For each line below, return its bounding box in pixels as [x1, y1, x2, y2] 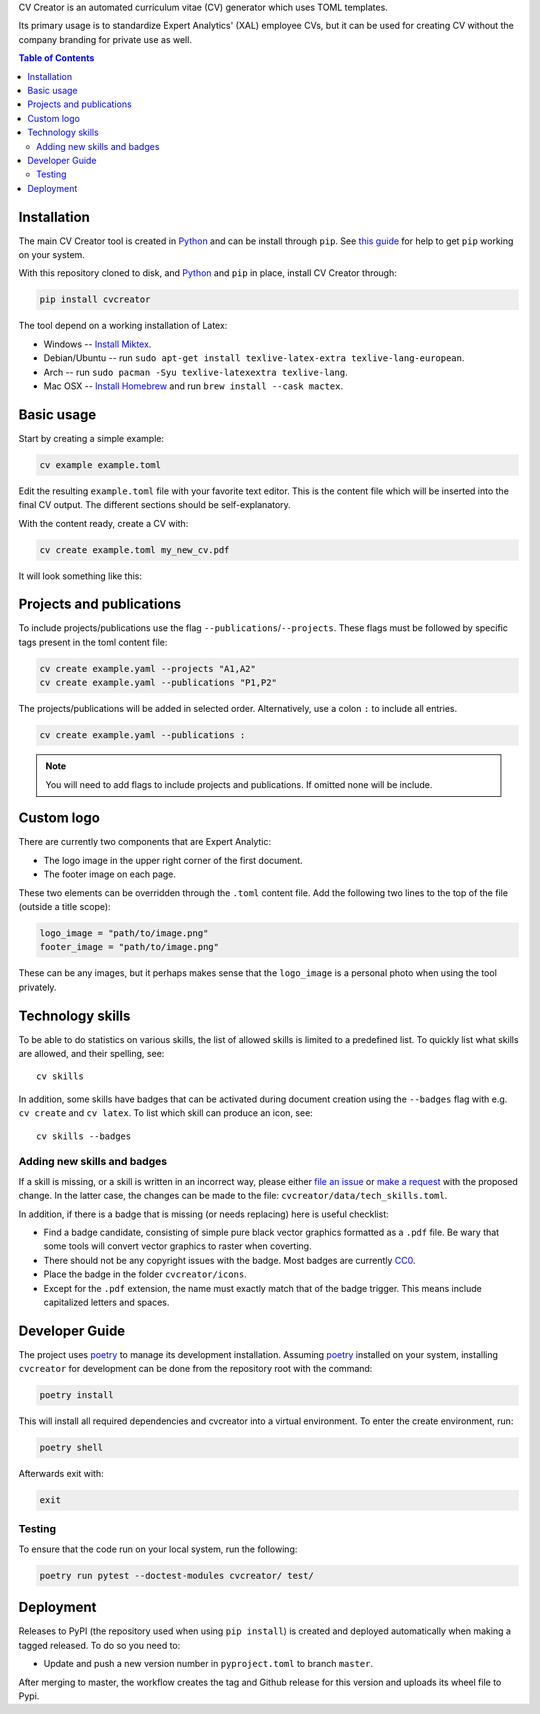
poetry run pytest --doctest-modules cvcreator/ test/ [39, 1570, 314, 1581]
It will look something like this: [18, 570, 143, 582]
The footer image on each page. [43, 868, 177, 880]
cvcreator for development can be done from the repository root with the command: [18, 1363, 373, 1375]
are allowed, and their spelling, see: [18, 1048, 165, 1060]
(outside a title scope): [18, 901, 111, 913]
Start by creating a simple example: [18, 432, 165, 444]
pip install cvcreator [39, 294, 151, 305]
